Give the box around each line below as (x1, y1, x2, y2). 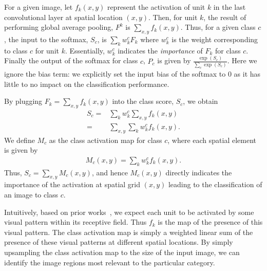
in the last (213, 2, 246, 12)
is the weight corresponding (171, 33, 258, 44)
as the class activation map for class (49, 134, 162, 145)
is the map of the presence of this (158, 216, 263, 227)
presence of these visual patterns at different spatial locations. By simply (4, 237, 233, 247)
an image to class (4, 189, 59, 200)
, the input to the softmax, (4, 33, 88, 44)
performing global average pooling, (4, 22, 113, 32)
